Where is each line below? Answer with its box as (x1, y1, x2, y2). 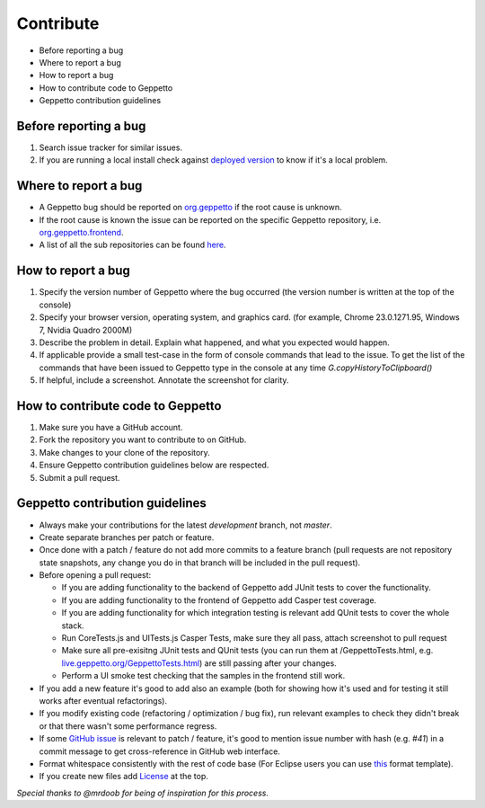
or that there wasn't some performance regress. (39, 720, 217, 732)
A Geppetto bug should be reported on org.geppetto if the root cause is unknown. (39, 202, 342, 213)
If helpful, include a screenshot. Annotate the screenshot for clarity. (39, 375, 289, 386)
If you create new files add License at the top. (39, 771, 208, 782)
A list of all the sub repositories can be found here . (39, 239, 226, 251)
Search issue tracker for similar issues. (39, 142, 183, 153)
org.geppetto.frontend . (39, 227, 124, 238)
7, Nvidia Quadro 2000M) (39, 324, 133, 335)
